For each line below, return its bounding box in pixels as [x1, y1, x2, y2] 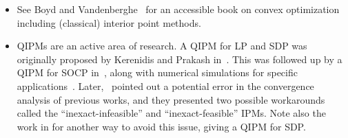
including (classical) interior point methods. [17, 15, 201, 30]
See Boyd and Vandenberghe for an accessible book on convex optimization [17, 2, 340, 16]
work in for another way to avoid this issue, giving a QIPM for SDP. [17, 119, 306, 133]
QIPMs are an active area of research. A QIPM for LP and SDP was [17, 38, 307, 53]
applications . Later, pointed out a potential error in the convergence [17, 78, 314, 93]
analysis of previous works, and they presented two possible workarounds [17, 92, 325, 106]
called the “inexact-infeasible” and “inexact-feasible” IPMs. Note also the [17, 106, 326, 120]
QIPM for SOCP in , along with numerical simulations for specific [17, 65, 298, 80]
